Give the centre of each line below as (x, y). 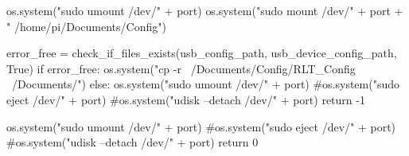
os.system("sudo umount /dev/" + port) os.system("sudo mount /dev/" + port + (205, 10)
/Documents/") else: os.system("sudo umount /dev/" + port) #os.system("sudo (206, 84)
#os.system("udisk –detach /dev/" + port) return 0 (132, 142)
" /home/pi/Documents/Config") (86, 26)
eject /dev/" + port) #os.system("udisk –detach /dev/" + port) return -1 (186, 99)
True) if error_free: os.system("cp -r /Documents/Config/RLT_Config (181, 68)
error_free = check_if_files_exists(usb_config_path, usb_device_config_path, (202, 53)
